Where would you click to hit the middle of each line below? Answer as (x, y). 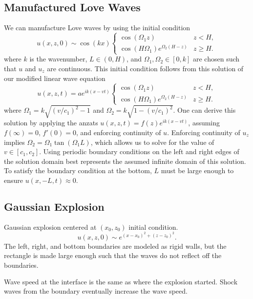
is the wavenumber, (58, 59)
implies (14, 142)
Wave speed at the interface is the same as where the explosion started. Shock (121, 281)
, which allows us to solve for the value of (152, 142)
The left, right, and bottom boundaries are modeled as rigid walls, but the (115, 246)
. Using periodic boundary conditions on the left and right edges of (139, 151)
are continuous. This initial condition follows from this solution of (145, 68)
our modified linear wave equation (55, 78)
